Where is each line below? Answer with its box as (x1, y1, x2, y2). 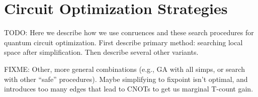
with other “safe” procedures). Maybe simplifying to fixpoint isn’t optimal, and (4, 73, 248, 84)
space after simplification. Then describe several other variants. (4, 47, 199, 57)
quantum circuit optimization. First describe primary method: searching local (4, 37, 243, 47)
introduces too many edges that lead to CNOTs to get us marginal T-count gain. (4, 83, 253, 94)
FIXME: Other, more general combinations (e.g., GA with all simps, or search (4, 63, 245, 74)
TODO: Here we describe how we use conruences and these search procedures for (4, 27, 254, 38)
